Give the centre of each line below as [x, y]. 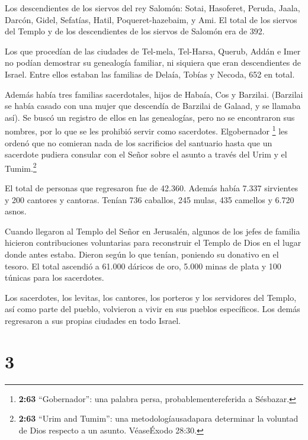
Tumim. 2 [21, 167]
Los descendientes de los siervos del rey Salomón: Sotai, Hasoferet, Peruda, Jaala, [153, 8]
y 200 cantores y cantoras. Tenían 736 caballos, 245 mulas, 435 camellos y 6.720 [150, 199]
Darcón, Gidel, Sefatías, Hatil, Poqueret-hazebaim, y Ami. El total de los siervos [151, 19]
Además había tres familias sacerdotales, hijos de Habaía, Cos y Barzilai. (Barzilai [154, 94]
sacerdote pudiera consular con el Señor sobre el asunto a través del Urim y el [146, 154]
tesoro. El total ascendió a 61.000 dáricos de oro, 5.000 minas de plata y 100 [143, 266]
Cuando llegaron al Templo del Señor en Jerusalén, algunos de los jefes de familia [153, 231]
